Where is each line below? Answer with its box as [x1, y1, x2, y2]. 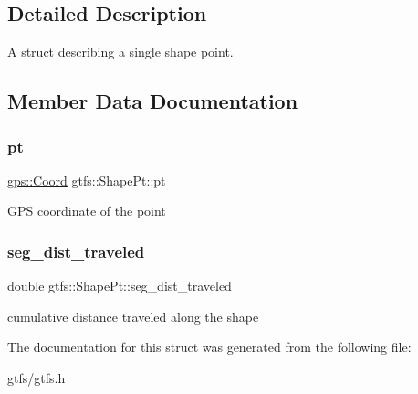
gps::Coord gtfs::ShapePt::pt [7, 170, 166, 189]
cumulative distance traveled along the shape [7, 306, 259, 325]
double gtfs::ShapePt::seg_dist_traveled [7, 276, 232, 295]
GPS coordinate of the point [7, 201, 166, 220]
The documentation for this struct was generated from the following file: [7, 337, 412, 357]
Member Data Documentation [7, 87, 298, 115]
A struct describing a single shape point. [7, 42, 234, 61]
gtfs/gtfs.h [7, 367, 66, 387]
